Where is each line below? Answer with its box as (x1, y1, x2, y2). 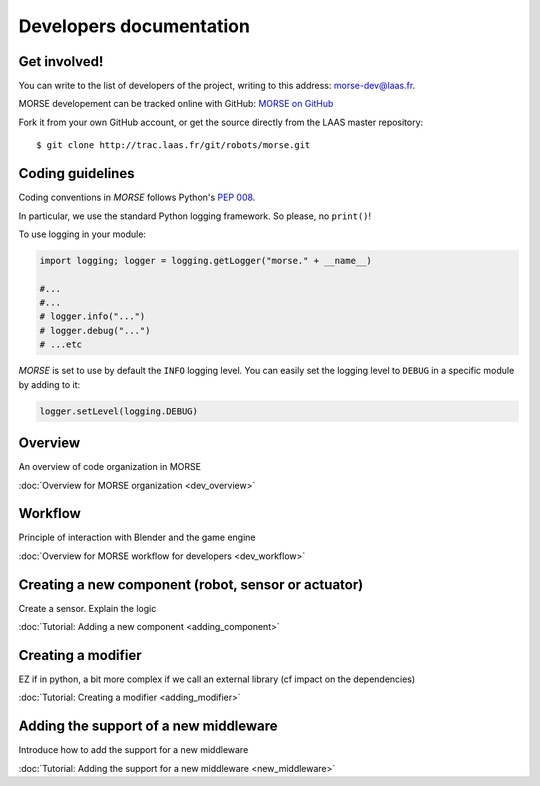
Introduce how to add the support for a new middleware (18, 744, 249, 756)
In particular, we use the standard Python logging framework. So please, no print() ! (18, 210, 372, 222)
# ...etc (39, 339, 83, 350)
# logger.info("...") (39, 311, 146, 322)
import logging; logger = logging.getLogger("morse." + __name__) (39, 255, 372, 266)
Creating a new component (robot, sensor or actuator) (18, 576, 364, 593)
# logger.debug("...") (39, 325, 151, 336)
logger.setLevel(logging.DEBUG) (39, 405, 199, 417)
